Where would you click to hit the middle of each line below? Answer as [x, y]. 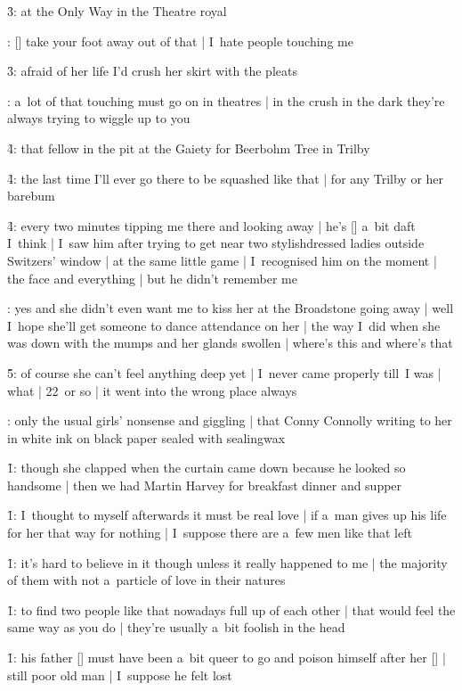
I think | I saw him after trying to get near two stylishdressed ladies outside [216, 243]
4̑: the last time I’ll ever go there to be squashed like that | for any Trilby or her [226, 178]
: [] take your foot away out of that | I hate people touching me [180, 41]
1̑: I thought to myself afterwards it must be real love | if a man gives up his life [227, 515]
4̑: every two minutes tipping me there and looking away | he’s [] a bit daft [211, 225]
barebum [31, 196]
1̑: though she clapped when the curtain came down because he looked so [207, 468]
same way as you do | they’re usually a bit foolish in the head [176, 627]
